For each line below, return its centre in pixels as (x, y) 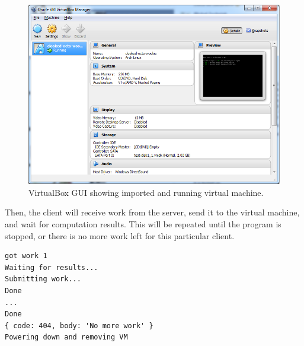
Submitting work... (43, 279)
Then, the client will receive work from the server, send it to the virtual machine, (152, 212)
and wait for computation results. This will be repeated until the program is (143, 224)
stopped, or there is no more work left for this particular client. (120, 235)
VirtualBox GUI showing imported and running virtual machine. (146, 192)
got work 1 (26, 256)
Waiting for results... (52, 267)
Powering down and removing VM (66, 337)
